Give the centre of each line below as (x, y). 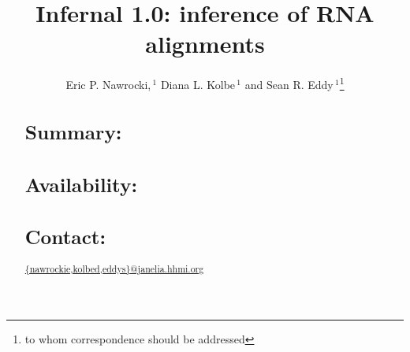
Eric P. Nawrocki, (108, 84)
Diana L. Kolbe (198, 84)
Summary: (73, 131)
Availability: (81, 184)
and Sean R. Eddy (289, 84)
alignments (205, 44)
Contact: (65, 237)
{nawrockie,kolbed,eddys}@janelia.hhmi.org (114, 269)
